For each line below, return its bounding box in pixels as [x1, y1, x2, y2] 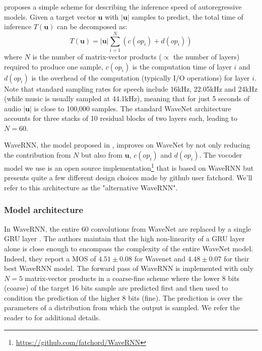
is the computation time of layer [132, 61, 232, 72]
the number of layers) [173, 51, 240, 61]
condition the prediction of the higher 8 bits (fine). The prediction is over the [4, 292, 243, 303]
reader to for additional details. [4, 312, 101, 323]
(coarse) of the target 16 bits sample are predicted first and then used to [4, 283, 228, 293]
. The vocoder [199, 150, 242, 160]
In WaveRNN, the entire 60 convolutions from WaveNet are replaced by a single [4, 223, 251, 234]
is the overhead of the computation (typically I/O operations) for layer [31, 72, 250, 83]
